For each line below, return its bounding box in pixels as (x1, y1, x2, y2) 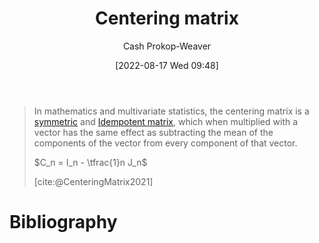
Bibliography (9, 211, 118, 234)
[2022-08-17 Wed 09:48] (115, 59, 219, 71)
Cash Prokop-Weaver (122, 40, 212, 52)
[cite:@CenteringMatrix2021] (33, 175, 154, 187)
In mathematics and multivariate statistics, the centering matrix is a (33, 105, 310, 117)
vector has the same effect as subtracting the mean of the (33, 126, 274, 138)
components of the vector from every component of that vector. (33, 137, 298, 149)
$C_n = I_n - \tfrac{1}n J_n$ (33, 156, 148, 168)
